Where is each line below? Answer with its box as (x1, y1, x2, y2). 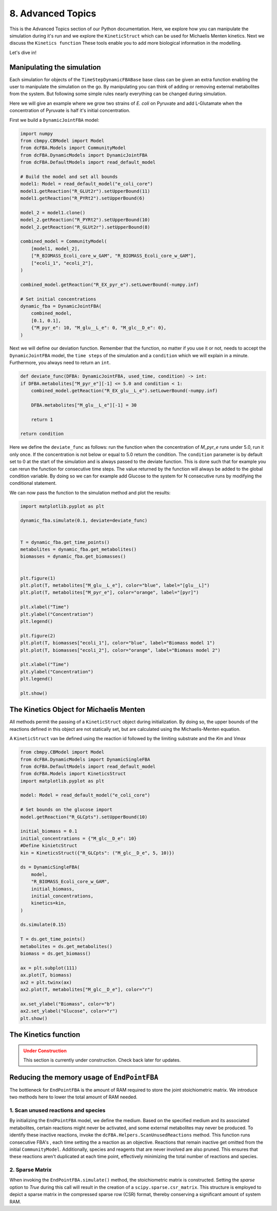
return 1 (31, 416, 53, 423)
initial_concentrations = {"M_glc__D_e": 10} (20, 835, 137, 841)
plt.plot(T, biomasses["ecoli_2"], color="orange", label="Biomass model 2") (20, 647, 221, 653)
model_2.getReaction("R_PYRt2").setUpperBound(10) (20, 217, 151, 223)
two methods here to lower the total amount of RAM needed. (9, 1094, 138, 1100)
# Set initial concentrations (20, 296, 96, 302)
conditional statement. (9, 480, 57, 486)
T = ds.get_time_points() (20, 936, 86, 942)
